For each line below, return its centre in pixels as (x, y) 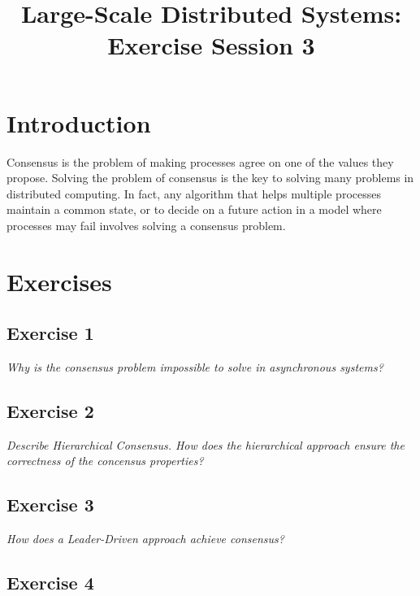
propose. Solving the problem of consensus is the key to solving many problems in (210, 178)
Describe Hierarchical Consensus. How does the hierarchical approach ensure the (206, 444)
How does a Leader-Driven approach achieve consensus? (145, 539)
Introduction (79, 122)
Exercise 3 (50, 505)
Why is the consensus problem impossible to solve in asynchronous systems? (195, 367)
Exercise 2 (50, 411)
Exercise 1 (50, 333)
